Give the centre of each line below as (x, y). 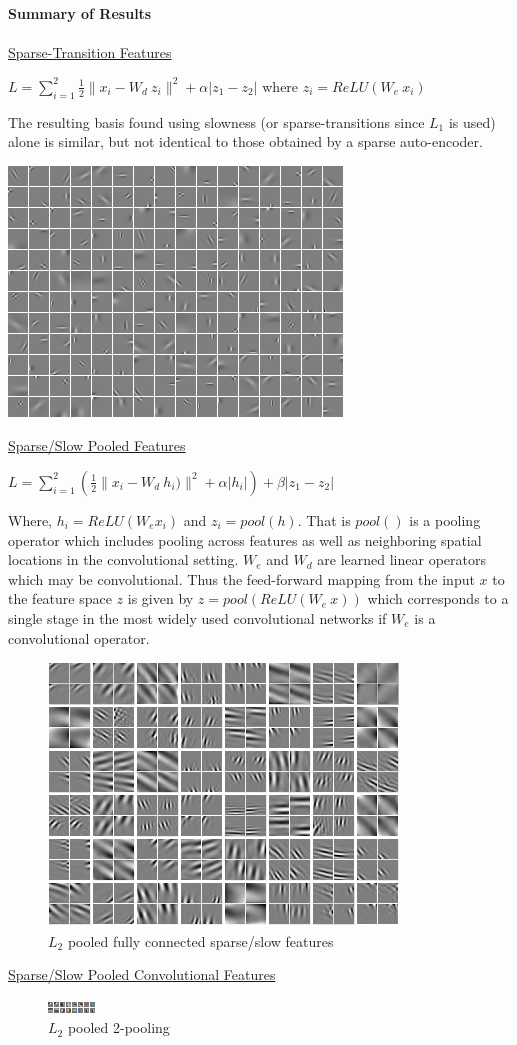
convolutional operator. (79, 637)
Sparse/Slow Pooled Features (97, 445)
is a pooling (445, 519)
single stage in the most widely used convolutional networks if (197, 617)
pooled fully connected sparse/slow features (200, 940)
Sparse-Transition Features (90, 52)
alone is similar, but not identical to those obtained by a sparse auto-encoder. (245, 141)
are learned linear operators (401, 559)
